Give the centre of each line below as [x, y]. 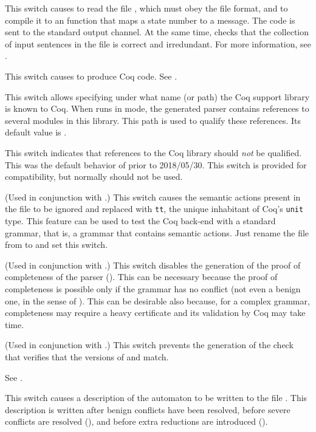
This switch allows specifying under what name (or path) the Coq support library [157, 96]
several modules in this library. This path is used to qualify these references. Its [153, 120]
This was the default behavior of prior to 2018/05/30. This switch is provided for [156, 164]
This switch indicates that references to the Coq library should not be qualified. [153, 152]
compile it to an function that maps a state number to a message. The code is [150, 20]
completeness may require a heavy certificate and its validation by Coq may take [155, 313]
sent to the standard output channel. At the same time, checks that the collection [157, 32]
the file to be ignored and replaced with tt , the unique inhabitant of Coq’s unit [154, 209]
